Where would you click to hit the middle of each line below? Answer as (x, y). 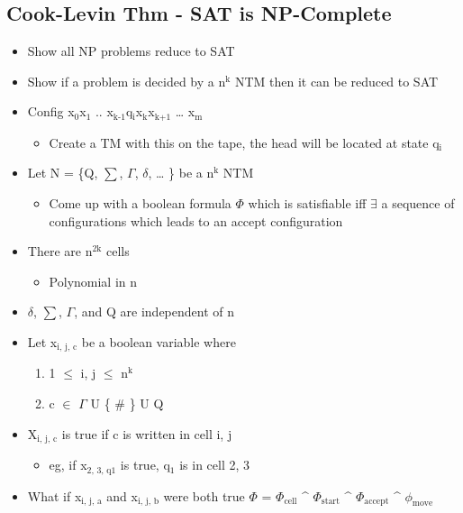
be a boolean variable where (159, 342)
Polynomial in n (93, 281)
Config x (51, 111)
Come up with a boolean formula (140, 203)
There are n (60, 251)
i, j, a (91, 501)
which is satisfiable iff (307, 203)
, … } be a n (181, 173)
